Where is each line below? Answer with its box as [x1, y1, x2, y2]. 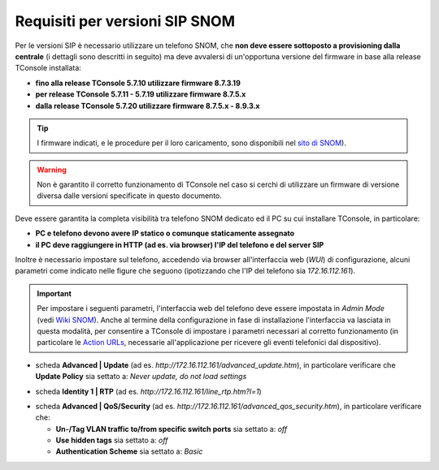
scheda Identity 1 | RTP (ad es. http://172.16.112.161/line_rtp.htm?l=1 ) [35, 386, 262, 396]
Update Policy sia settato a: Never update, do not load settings [35, 372, 247, 382]
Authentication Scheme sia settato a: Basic [55, 446, 203, 456]
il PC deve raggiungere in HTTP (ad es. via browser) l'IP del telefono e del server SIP [35, 239, 324, 249]
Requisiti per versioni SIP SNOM [15, 12, 236, 30]
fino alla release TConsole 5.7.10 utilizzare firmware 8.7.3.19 [35, 78, 241, 88]
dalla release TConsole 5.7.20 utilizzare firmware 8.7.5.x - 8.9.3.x [35, 101, 260, 110]
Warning [37, 165, 67, 175]
